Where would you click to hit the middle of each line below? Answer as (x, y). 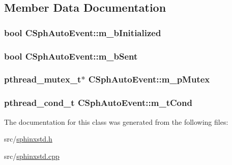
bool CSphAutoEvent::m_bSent (71, 56)
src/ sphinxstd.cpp (32, 156)
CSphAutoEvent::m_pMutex (149, 79)
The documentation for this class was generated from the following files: (116, 121)
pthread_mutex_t (43, 79)
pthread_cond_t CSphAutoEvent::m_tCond (98, 103)
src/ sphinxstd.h (28, 139)
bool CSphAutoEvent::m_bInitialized (83, 32)
